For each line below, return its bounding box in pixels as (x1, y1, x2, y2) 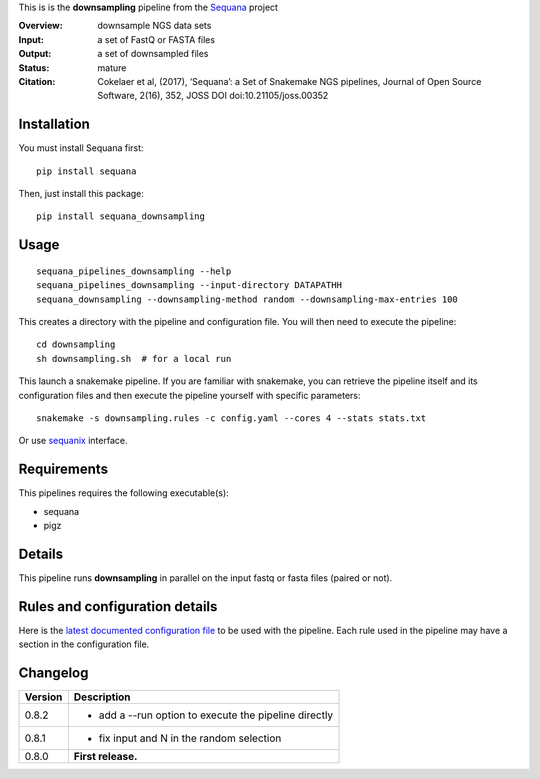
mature (97, 61, 127, 74)
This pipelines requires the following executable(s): (18, 487, 229, 499)
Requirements (18, 461, 109, 478)
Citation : (18, 75, 56, 87)
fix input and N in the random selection (98, 731, 282, 745)
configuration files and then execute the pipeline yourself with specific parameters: (18, 389, 361, 401)
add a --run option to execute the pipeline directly (98, 708, 334, 722)
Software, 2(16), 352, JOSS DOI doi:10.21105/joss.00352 (97, 90, 329, 102)
